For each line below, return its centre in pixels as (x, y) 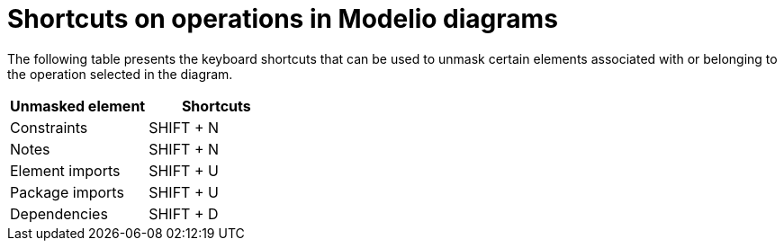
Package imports (67, 192)
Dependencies (59, 213)
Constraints (49, 127)
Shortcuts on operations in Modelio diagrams (283, 19)
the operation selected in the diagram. (120, 74)
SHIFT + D (184, 213)
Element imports (65, 170)
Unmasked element (78, 106)
